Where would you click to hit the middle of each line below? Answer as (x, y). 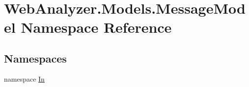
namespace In (24, 78)
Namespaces (35, 58)
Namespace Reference (96, 27)
